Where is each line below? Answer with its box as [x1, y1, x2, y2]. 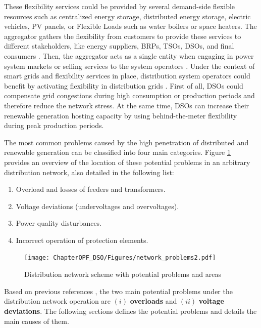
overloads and [130, 296, 177, 306]
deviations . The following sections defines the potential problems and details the [4, 305, 257, 316]
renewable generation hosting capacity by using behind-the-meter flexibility [4, 110, 237, 120]
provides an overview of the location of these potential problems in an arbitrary [4, 156, 250, 167]
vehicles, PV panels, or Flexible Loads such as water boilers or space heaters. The [4, 21, 257, 31]
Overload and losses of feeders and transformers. [16, 184, 166, 194]
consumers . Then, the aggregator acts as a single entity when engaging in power [4, 50, 254, 61]
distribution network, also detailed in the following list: [4, 167, 174, 177]
